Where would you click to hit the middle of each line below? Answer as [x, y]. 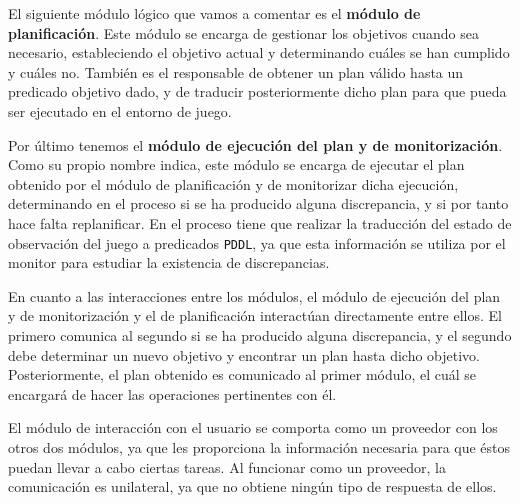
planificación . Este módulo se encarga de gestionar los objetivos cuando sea [243, 32]
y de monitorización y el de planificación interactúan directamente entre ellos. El [255, 315]
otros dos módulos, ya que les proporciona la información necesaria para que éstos [259, 446]
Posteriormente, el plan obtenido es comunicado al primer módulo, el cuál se [242, 374]
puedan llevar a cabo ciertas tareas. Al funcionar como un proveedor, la [227, 466]
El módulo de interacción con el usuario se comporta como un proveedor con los [253, 427]
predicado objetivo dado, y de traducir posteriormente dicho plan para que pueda [257, 91]
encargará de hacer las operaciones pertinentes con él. [172, 393]
